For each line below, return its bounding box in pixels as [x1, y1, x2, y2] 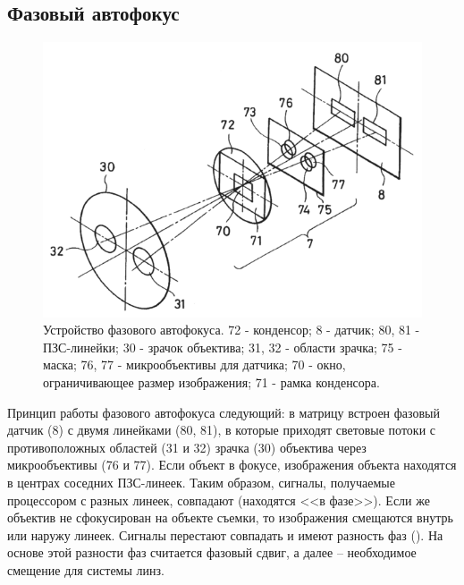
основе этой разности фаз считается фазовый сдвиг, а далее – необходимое [7, 543, 417, 562]
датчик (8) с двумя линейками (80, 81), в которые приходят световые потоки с [7, 420, 436, 439]
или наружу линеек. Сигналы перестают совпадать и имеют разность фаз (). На [7, 525, 443, 544]
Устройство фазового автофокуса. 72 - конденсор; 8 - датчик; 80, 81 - [43, 320, 420, 339]
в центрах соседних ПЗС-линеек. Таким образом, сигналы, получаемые [7, 472, 395, 491]
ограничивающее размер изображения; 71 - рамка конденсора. [43, 372, 380, 391]
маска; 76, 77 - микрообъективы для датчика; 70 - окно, [43, 355, 346, 374]
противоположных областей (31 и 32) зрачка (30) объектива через [7, 437, 367, 456]
